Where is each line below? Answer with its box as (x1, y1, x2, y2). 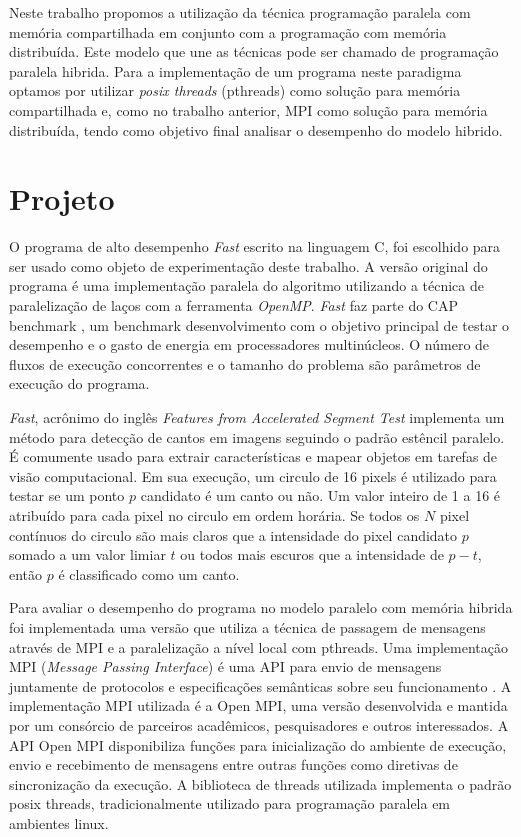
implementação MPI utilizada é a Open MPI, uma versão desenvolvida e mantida (9, 695, 508, 716)
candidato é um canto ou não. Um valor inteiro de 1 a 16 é (140, 485, 501, 506)
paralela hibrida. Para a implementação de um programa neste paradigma (9, 60, 462, 81)
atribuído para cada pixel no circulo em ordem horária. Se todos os (9, 505, 420, 525)
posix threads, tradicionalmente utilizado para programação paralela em (9, 793, 451, 814)
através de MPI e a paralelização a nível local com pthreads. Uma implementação (9, 636, 508, 657)
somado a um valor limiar (9, 544, 166, 565)
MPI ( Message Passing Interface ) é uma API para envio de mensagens (9, 656, 442, 677)
